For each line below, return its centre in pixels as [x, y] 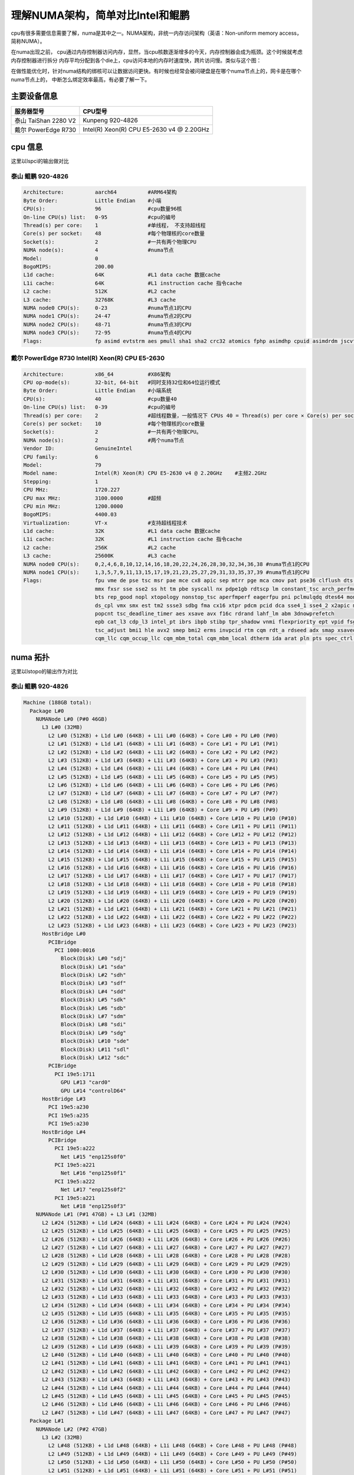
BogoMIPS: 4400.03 [70, 514]
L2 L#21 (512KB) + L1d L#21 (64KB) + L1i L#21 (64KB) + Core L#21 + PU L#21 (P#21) [173, 909]
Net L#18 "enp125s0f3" [93, 1206]
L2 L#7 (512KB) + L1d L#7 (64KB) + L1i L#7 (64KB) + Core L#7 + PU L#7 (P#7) [163, 793]
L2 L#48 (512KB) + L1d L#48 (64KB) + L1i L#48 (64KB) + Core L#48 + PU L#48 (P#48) [173, 1446]
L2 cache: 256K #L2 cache [100, 548]
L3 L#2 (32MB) [62, 1437]
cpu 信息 [27, 147]
